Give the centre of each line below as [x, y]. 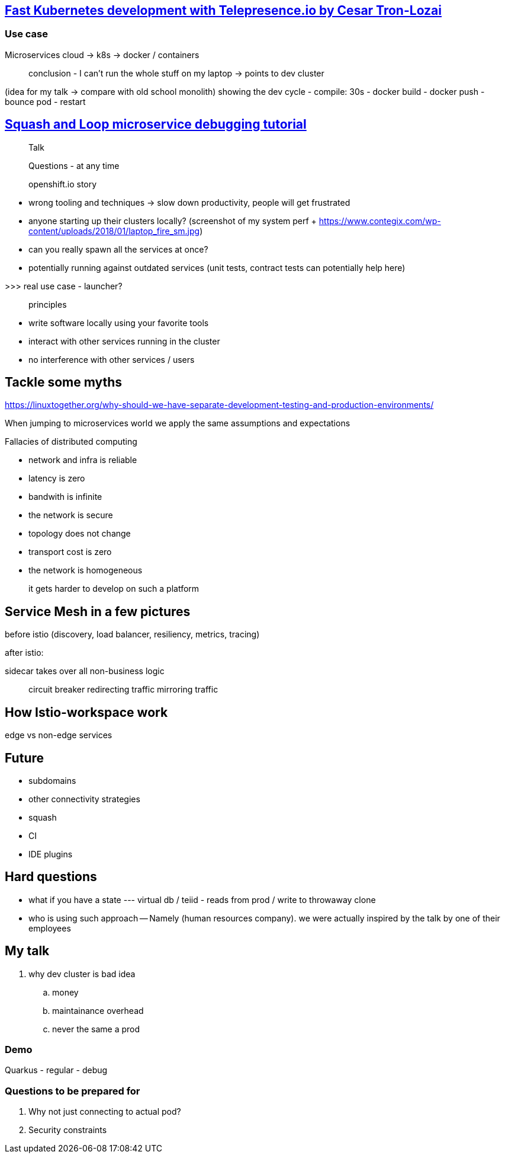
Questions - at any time [74, 165]
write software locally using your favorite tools [119, 323]
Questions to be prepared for [73, 1091]
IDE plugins [51, 854]
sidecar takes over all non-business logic [85, 671]
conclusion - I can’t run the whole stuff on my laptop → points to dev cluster [176, 73]
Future [25, 758]
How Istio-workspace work [86, 712]
